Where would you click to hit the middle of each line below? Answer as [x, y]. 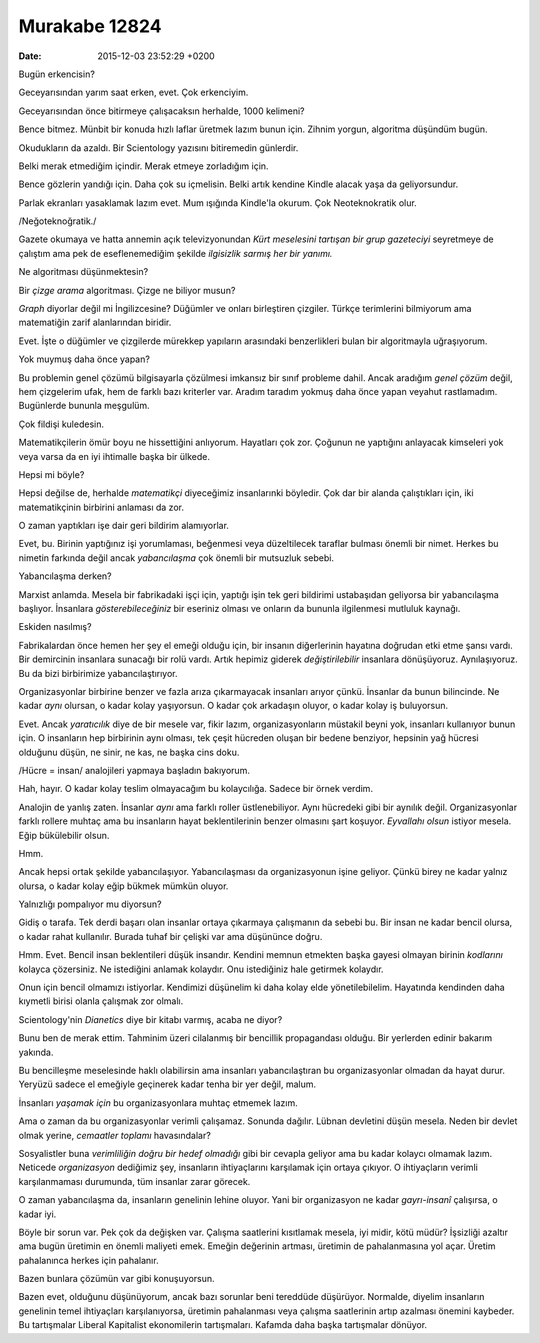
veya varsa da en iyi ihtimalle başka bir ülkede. [114, 456]
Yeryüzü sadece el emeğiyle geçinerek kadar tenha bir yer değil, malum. [167, 1084]
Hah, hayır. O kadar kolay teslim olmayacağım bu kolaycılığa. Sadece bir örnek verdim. [196, 789]
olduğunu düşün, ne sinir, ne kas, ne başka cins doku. [129, 752]
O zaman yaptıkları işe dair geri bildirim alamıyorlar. [124, 526]
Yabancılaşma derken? [65, 576]
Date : [30, 56]
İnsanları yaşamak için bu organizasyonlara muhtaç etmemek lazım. [158, 1102]
